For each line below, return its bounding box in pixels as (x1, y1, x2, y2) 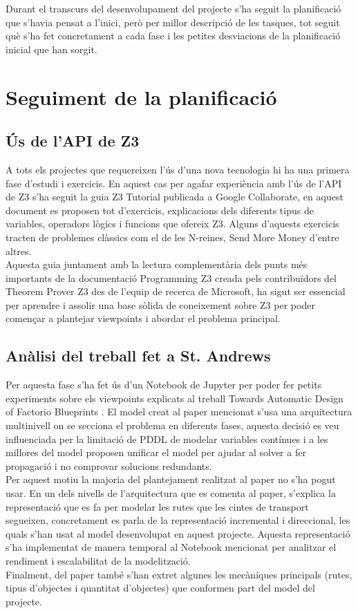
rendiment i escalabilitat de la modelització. (6, 554, 191, 567)
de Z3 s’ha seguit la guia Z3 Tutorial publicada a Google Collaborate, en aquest (6, 189, 343, 204)
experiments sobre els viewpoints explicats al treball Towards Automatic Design (6, 390, 343, 405)
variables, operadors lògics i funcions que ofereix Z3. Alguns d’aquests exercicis (6, 216, 339, 231)
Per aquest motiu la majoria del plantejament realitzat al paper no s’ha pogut (6, 472, 336, 487)
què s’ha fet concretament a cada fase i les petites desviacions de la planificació (6, 28, 341, 43)
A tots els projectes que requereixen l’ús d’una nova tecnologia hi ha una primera (6, 162, 350, 176)
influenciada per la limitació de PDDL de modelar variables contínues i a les (6, 431, 328, 446)
